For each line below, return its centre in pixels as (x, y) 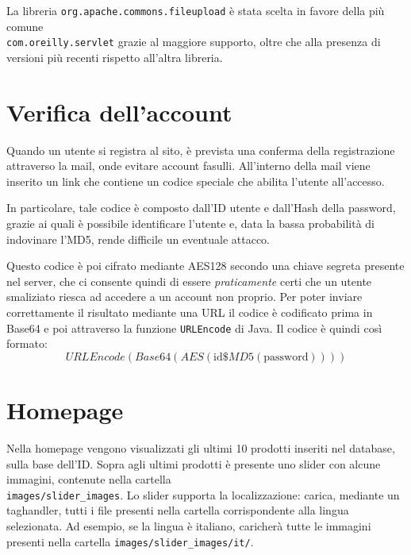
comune (25, 26)
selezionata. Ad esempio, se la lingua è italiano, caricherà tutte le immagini (189, 525)
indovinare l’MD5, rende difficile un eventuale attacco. (138, 239)
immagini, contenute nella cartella (89, 479)
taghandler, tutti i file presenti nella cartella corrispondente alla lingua (178, 510)
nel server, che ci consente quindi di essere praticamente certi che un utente (189, 281)
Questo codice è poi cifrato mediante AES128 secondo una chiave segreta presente (205, 266)
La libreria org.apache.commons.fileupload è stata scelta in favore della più (196, 10)
